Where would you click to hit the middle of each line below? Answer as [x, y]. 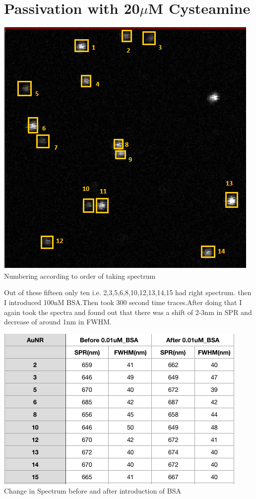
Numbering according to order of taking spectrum [80, 276]
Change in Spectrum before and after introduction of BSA [93, 491]
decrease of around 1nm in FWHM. [58, 322]
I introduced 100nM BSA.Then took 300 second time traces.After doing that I [123, 302]
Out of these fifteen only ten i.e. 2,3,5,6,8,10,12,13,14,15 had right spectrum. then [128, 292]
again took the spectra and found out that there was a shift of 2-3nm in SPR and [128, 312]
